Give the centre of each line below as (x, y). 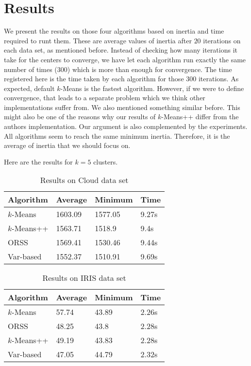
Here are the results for (38, 161)
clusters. (106, 161)
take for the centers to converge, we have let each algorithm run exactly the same (125, 59)
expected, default (29, 88)
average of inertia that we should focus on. (67, 145)
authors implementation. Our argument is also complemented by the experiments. (126, 126)
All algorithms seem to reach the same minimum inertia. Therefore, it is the (117, 136)
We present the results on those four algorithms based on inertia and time (114, 31)
